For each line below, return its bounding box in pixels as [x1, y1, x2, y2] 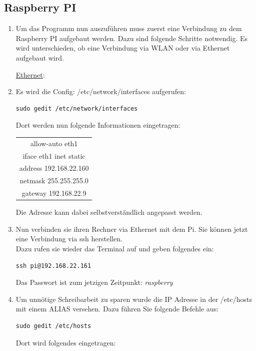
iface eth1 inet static [22, 150, 85, 161]
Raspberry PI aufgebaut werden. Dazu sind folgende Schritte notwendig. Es [15, 33, 247, 43]
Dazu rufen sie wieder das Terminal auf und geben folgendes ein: [15, 243, 214, 253]
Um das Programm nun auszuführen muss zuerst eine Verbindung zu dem [15, 23, 242, 34]
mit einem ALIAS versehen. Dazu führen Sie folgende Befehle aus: [15, 303, 219, 314]
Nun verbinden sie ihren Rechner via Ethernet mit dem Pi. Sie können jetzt [15, 223, 248, 234]
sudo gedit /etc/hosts [15, 322, 91, 329]
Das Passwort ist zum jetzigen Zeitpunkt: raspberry [15, 277, 173, 287]
